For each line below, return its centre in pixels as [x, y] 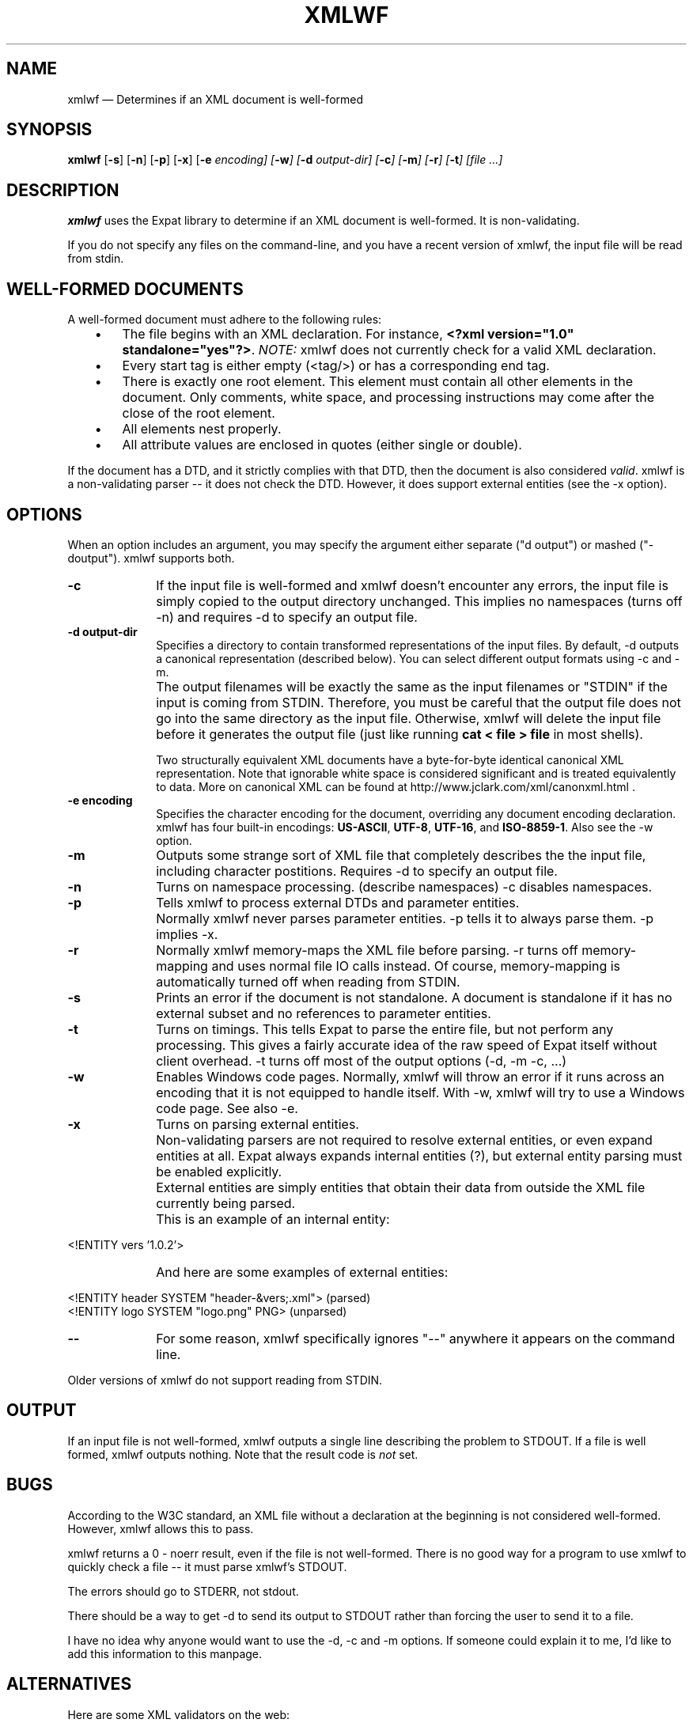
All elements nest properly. [202, 429]
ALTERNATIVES [69, 1684]
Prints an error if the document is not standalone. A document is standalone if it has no [414, 997]
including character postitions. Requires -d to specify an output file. [357, 871]
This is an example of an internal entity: [273, 1219]
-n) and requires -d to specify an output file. [287, 617]
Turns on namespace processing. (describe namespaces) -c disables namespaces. [404, 886]
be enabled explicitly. [219, 1171]
